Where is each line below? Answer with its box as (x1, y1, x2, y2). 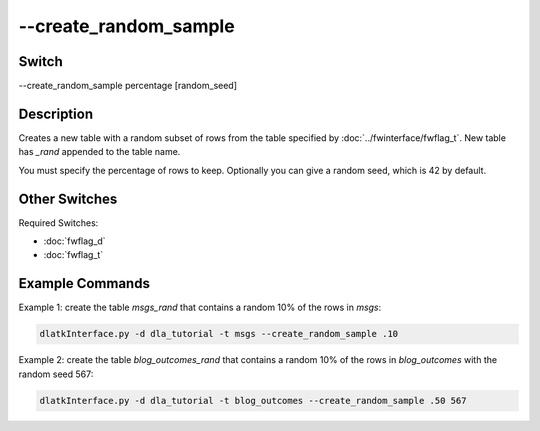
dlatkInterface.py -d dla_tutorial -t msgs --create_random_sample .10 (39, 328, 399, 340)
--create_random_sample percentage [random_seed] (18, 80, 238, 92)
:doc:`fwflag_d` (43, 235, 106, 247)
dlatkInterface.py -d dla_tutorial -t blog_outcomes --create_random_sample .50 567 (39, 395, 467, 406)
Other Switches (18, 190, 118, 207)
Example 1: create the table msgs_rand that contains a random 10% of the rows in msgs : (18, 301, 382, 314)
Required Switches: (18, 216, 99, 229)
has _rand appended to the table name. (18, 146, 181, 158)
